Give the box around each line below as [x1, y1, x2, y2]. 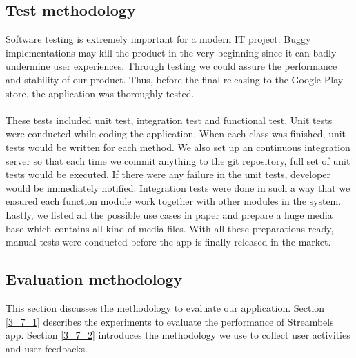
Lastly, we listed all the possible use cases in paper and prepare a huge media [6, 207, 333, 221]
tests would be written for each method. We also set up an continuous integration [6, 139, 350, 154]
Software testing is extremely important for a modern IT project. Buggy [6, 32, 311, 46]
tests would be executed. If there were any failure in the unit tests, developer [6, 167, 330, 181]
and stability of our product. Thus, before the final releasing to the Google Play [6, 72, 344, 86]
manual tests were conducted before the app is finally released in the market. [6, 235, 331, 249]
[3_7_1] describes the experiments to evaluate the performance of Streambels [6, 314, 334, 328]
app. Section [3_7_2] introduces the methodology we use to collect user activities [6, 328, 350, 342]
